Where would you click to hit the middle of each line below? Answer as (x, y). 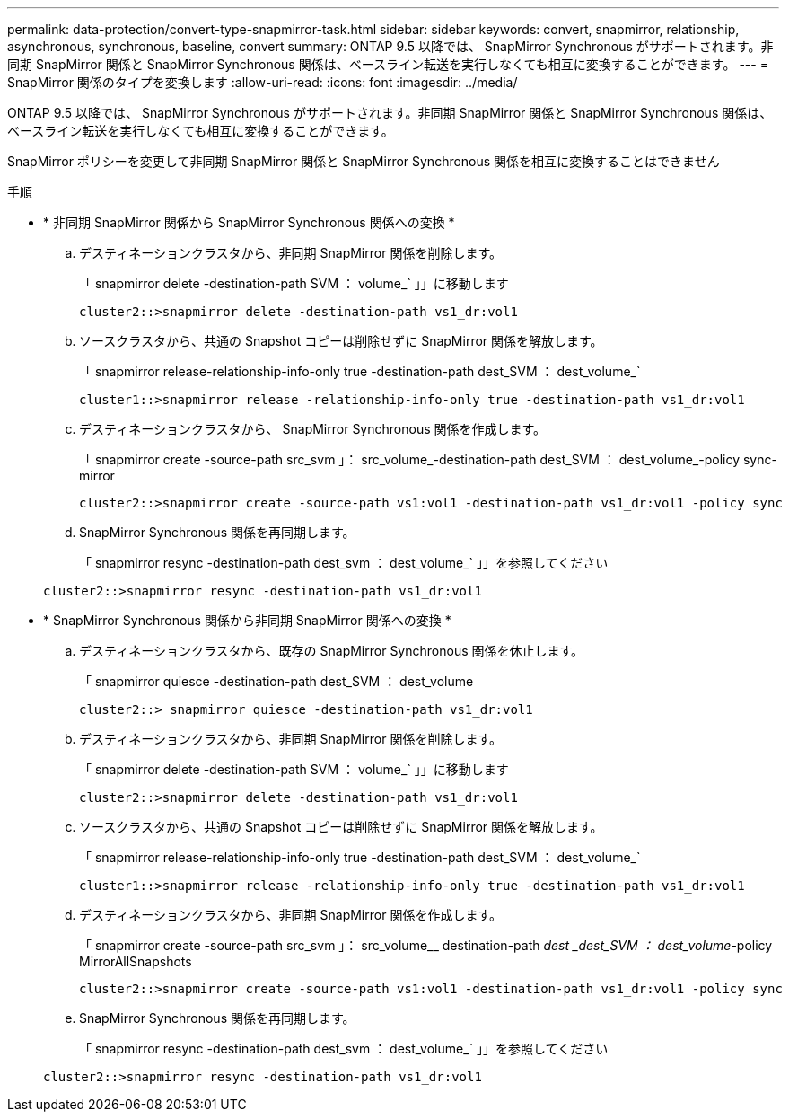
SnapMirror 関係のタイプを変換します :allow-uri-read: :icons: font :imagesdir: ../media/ (263, 82)
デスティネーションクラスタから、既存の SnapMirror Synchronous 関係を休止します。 (332, 651)
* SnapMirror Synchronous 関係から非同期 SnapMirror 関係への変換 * (247, 620)
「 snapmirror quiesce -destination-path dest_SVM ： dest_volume (276, 681)
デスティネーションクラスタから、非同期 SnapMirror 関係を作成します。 (290, 915)
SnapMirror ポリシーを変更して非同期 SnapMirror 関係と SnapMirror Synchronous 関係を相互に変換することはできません (364, 161)
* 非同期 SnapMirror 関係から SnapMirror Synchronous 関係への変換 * (249, 222)
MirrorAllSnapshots (136, 961)
